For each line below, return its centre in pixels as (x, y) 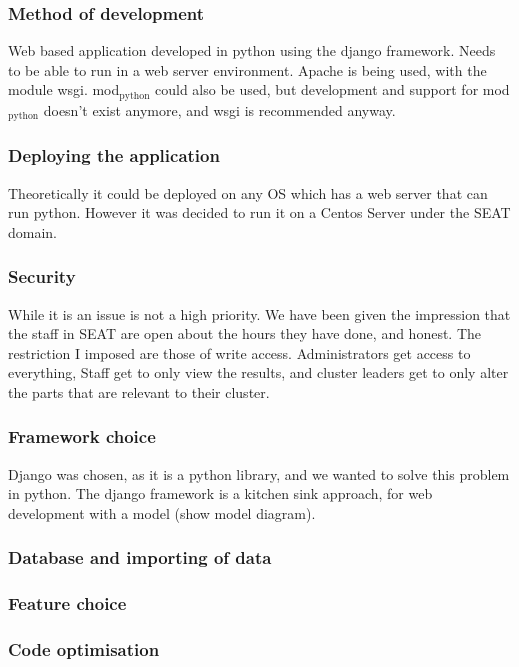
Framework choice (82, 436)
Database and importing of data (140, 557)
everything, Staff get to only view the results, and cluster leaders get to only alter (258, 372)
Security (42, 276)
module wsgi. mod (64, 89)
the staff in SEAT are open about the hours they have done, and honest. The (245, 333)
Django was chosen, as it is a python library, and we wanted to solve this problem (259, 473)
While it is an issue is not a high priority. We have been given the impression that (259, 313)
